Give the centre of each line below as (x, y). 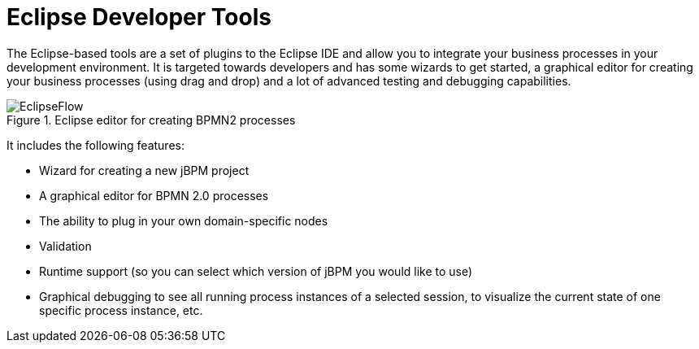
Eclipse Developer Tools (139, 17)
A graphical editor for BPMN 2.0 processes (154, 195)
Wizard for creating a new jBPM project (144, 170)
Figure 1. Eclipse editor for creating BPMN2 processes (151, 120)
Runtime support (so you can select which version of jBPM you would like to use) (256, 271)
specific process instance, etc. (121, 310)
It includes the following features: (96, 145)
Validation (65, 246)
